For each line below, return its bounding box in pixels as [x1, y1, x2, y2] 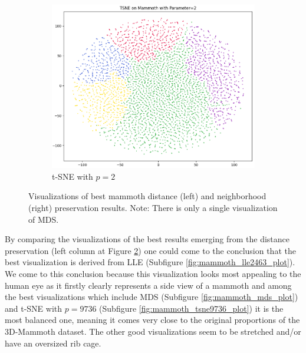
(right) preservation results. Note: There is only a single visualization [28, 202, 278, 214]
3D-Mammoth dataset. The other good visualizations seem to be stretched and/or [5, 325, 301, 337]
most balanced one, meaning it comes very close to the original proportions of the [5, 314, 300, 326]
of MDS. [28, 213, 59, 225]
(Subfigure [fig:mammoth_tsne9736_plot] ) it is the [99, 302, 284, 314]
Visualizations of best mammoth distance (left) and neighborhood [28, 190, 266, 202]
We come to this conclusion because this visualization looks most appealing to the [5, 268, 301, 279]
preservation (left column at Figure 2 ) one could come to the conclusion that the [5, 244, 296, 256]
